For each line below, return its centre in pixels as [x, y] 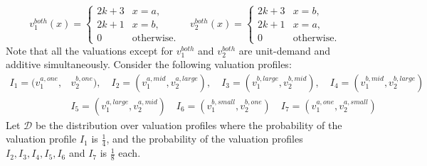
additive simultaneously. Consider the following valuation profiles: [149, 64]
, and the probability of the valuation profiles [205, 139]
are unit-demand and [285, 50]
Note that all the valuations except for [90, 50]
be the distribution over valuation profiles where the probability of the [189, 124]
